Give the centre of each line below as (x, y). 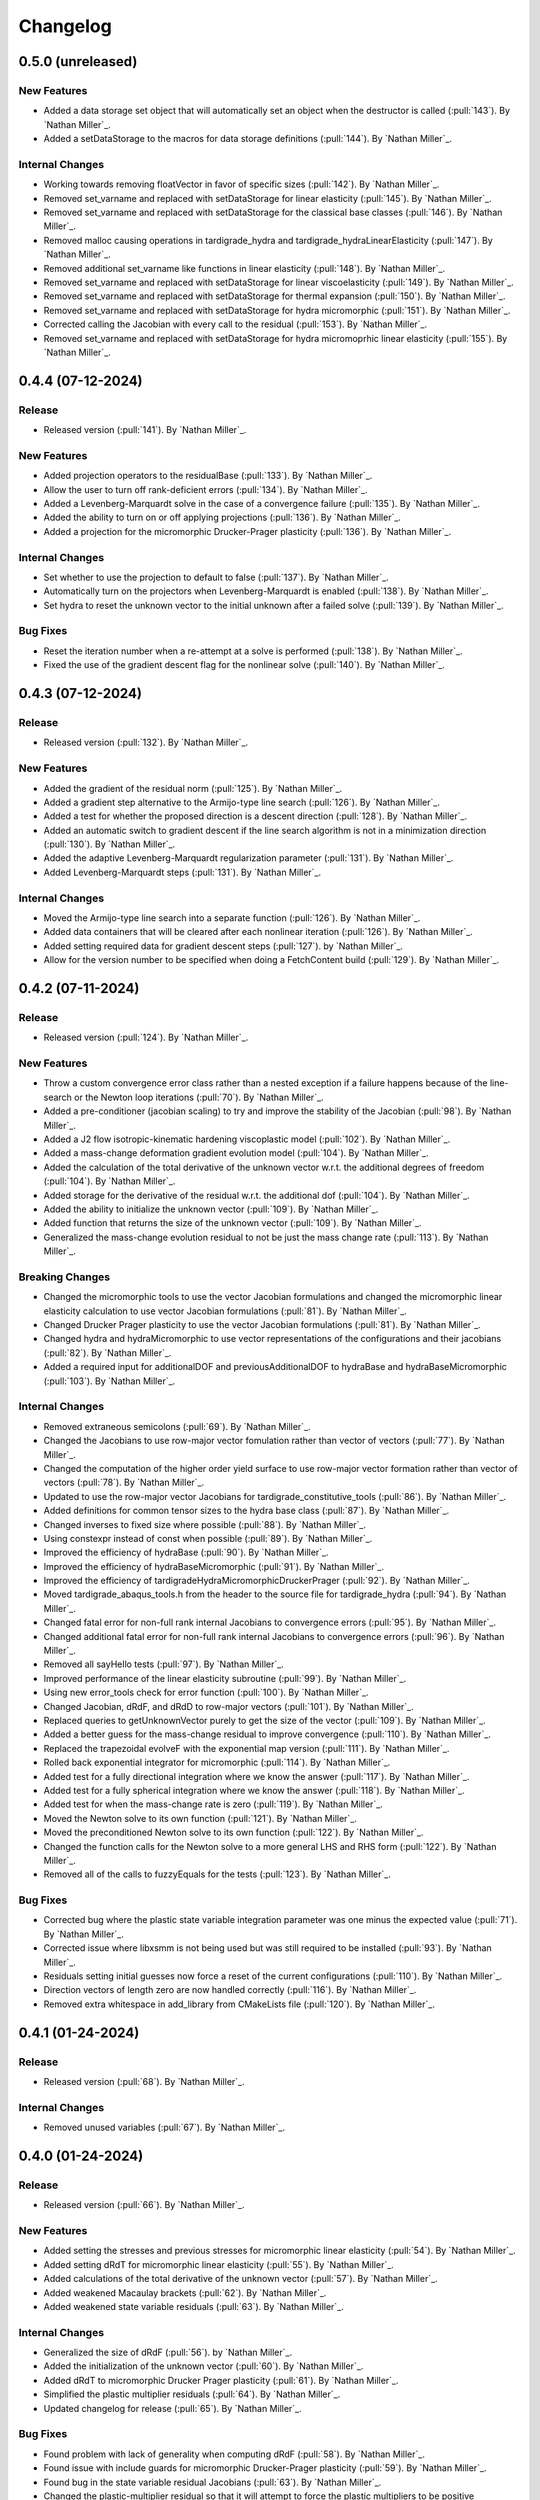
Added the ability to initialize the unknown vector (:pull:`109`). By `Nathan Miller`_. (211, 1209)
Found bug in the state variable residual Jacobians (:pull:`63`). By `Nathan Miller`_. (212, 2482)
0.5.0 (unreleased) (78, 61)
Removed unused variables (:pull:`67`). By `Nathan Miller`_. (164, 2127)
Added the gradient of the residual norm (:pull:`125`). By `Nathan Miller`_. (193, 788)
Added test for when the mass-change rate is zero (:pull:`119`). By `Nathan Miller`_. (213, 1804)
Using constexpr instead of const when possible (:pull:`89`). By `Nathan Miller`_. (208, 1538)
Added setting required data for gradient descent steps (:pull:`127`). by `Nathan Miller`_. (223, 946)
